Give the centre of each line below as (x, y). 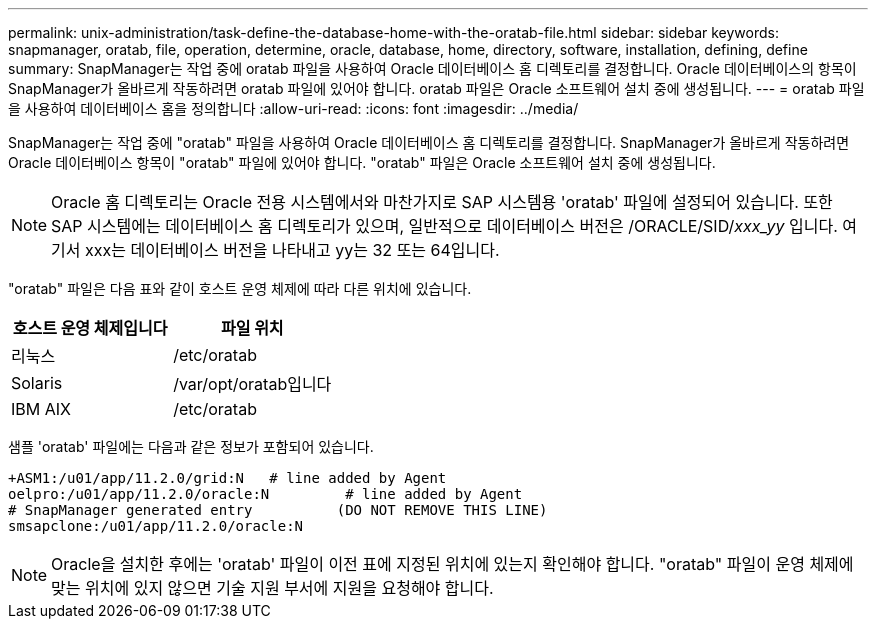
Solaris (37, 383)
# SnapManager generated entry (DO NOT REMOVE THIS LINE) (278, 510)
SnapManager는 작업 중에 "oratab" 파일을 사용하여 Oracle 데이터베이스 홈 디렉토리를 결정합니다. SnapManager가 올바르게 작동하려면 (429, 142)
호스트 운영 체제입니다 (90, 328)
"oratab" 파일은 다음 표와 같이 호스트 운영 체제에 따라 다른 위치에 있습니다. (240, 288)
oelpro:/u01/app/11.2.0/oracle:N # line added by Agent (265, 494)
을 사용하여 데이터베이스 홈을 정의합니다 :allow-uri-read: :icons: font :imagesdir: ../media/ (293, 108)
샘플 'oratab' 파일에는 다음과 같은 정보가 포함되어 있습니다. (191, 446)
